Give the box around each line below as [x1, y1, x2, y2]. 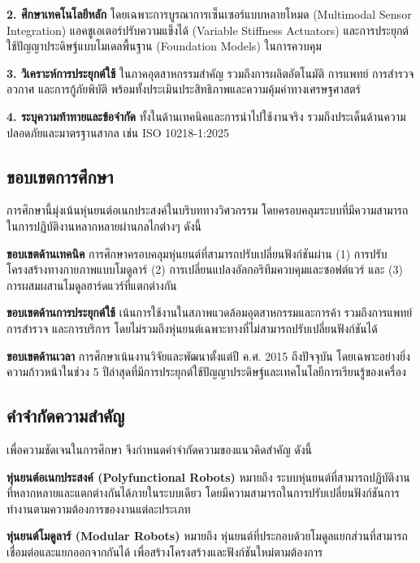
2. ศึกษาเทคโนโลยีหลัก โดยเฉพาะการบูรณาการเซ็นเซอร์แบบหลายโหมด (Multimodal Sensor [6, 6, 412, 22]
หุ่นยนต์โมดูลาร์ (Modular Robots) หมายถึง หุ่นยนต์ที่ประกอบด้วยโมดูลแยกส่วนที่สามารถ [6, 527, 408, 544]
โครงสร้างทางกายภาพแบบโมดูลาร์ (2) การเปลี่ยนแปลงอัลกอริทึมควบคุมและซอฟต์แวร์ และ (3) [6, 261, 403, 278]
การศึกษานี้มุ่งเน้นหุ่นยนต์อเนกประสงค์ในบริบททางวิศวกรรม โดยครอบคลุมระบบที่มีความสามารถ [6, 201, 409, 219]
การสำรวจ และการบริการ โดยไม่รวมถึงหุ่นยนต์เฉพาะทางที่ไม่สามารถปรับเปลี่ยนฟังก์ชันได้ [6, 319, 378, 336]
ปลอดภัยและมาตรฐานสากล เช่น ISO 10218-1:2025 [6, 123, 229, 141]
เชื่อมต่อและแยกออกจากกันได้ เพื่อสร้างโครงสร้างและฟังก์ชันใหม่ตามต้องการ [6, 543, 323, 560]
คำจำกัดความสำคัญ [6, 403, 125, 428]
